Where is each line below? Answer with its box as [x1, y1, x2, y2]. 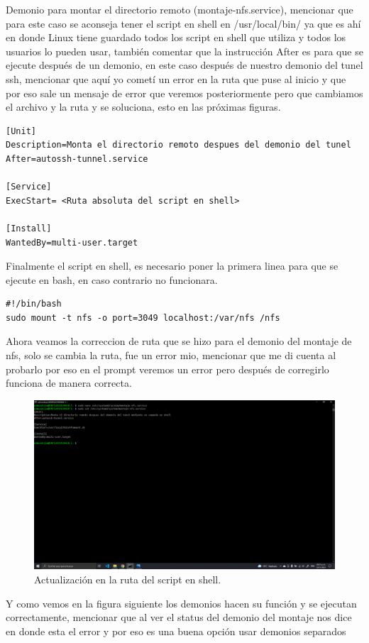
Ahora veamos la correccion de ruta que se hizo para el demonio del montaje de [6, 334, 352, 348]
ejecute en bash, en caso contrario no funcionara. [6, 272, 218, 287]
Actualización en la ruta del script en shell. [34, 571, 221, 586]
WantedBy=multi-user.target [6, 237, 138, 248]
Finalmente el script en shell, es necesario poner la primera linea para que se [6, 258, 338, 273]
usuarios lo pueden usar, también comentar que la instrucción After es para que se [6, 43, 363, 58]
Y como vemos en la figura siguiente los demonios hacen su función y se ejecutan [6, 595, 357, 610]
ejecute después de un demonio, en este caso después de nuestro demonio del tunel [6, 57, 363, 72]
